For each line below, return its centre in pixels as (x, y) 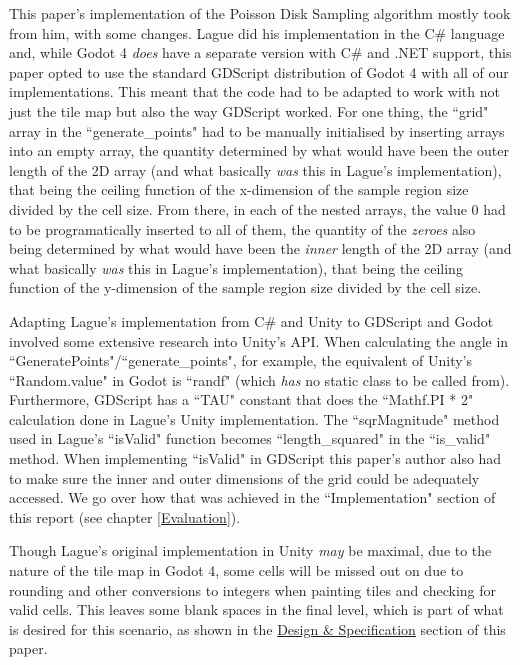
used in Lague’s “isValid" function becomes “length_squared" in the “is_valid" (250, 438)
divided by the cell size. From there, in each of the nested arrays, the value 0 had (257, 208)
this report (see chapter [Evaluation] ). (125, 516)
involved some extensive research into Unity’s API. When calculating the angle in (259, 340)
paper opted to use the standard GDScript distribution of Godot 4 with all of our (259, 71)
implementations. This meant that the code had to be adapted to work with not (254, 91)
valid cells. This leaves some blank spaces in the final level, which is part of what (256, 609)
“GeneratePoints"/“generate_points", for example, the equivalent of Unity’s (241, 360)
